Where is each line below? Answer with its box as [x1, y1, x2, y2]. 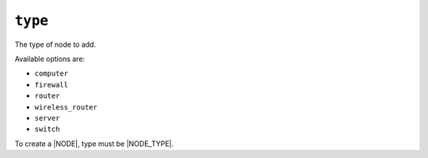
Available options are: [14, 54, 86, 64]
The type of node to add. [14, 40, 97, 49]
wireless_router [34, 102, 98, 111]
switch [34, 125, 60, 134]
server [34, 114, 60, 122]
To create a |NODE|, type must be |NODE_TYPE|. [14, 139, 174, 148]
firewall [34, 80, 69, 89]
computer [34, 69, 69, 79]
